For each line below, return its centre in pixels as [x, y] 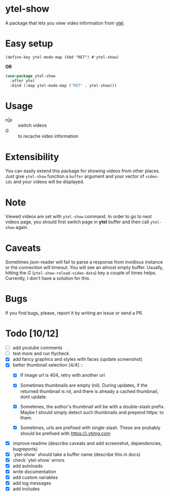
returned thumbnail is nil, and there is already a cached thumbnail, [89, 391]
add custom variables [35, 477]
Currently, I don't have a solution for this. [48, 278]
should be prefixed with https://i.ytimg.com [65, 433]
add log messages [32, 483]
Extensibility [32, 157]
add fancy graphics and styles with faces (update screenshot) [77, 359]
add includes [26, 489]
